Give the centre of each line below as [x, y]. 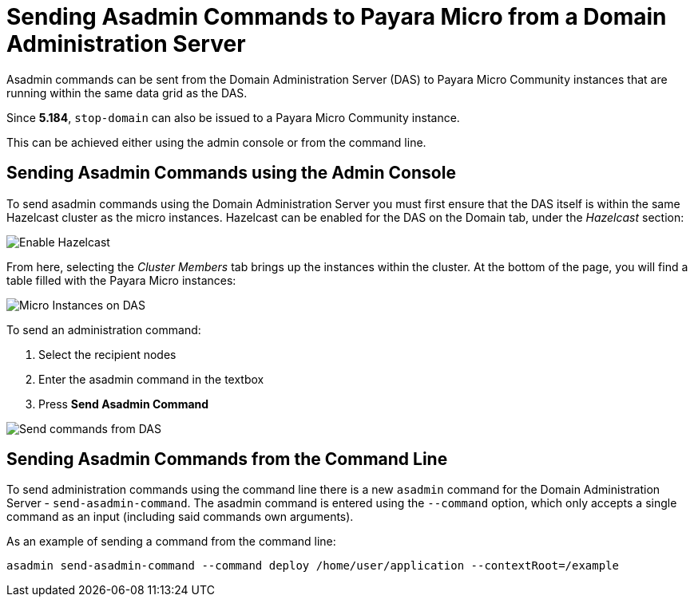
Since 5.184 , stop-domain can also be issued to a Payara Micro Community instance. [233, 117]
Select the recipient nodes [107, 354]
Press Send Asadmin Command [124, 404]
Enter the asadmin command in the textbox [151, 379]
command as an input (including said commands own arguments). [180, 517]
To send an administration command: [104, 329]
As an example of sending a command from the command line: [171, 542]
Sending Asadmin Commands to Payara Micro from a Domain [337, 17]
